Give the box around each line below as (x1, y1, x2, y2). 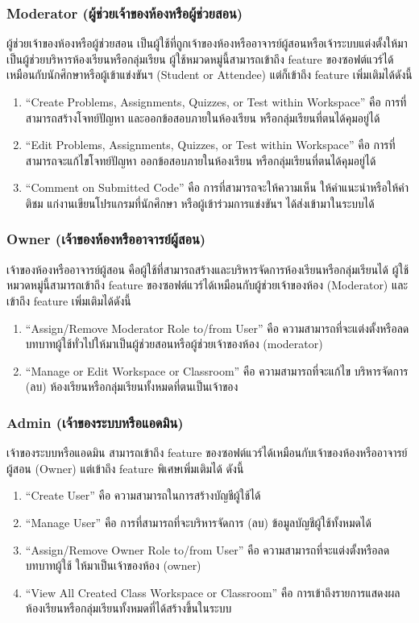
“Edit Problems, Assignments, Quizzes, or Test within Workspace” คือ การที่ (25, 136, 396, 153)
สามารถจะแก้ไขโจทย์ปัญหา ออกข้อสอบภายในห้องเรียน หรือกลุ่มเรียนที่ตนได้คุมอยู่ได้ (25, 152, 376, 168)
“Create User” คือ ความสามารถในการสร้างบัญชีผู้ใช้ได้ (25, 487, 261, 504)
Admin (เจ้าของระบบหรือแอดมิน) (6, 412, 184, 432)
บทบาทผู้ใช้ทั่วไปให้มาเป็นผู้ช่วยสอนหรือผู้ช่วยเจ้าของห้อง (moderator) (25, 335, 323, 352)
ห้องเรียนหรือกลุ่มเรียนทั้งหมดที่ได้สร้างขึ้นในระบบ (25, 600, 232, 617)
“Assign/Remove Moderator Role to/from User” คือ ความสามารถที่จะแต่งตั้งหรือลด (25, 319, 409, 336)
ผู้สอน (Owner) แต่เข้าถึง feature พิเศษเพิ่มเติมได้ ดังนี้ (6, 459, 244, 476)
